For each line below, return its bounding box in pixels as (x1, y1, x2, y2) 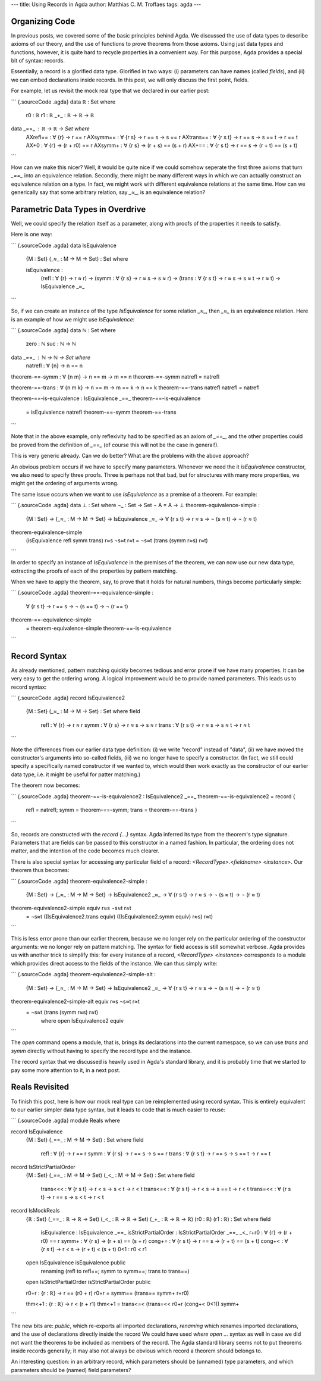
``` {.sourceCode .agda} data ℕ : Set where (11, 326, 116, 333)
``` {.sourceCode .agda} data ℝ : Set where (11, 98, 116, 105)
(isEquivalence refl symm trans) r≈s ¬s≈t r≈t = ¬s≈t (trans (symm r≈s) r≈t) (26, 537, 208, 544)
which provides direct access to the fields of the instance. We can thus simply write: (11, 960, 218, 967)
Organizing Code (11, 16, 75, 26)
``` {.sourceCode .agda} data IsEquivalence (11, 242, 117, 249)
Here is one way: (11, 231, 53, 238)
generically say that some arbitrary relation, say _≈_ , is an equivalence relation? (11, 189, 206, 196)
